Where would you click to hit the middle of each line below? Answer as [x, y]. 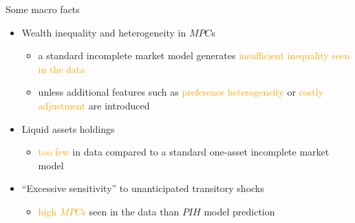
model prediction [239, 211]
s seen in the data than [131, 211]
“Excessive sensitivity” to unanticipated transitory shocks [143, 188]
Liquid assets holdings [68, 128]
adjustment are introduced [94, 105]
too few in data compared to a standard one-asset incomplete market [184, 152]
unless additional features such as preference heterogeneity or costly [181, 92]
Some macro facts [43, 9]
